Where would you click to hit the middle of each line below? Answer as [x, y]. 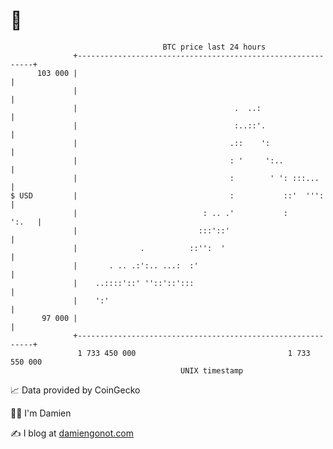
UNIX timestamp [212, 370]
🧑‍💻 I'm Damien [41, 413]
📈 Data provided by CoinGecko [75, 390]
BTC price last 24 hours [214, 47]
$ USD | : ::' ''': [167, 195]
